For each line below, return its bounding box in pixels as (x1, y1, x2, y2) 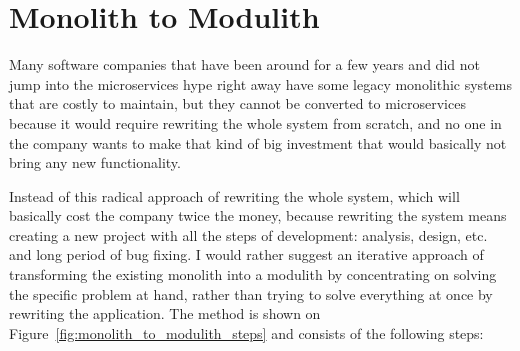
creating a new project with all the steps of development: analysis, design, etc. (9, 224, 488, 245)
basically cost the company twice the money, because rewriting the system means (9, 205, 507, 226)
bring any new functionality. (9, 152, 181, 173)
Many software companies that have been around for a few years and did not (9, 54, 480, 75)
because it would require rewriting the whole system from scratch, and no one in (9, 112, 502, 133)
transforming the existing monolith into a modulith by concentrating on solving (9, 264, 497, 285)
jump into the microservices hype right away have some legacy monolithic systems (9, 73, 512, 94)
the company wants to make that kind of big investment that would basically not (9, 132, 507, 153)
